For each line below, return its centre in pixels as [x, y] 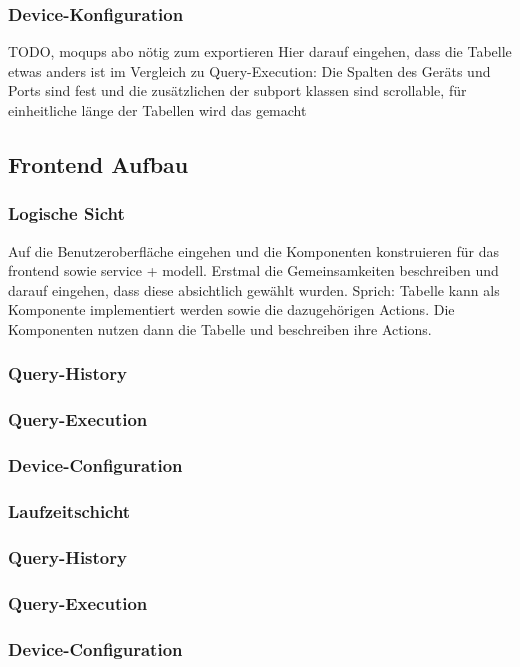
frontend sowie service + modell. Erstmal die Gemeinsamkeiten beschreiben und [253, 270]
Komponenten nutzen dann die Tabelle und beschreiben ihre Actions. [220, 328]
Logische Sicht [66, 213]
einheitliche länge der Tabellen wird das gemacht [157, 110]
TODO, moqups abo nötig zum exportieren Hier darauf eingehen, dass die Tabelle [260, 51]
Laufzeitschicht [69, 511]
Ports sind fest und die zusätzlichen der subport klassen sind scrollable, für [237, 90]
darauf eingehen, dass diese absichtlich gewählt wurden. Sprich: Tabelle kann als [254, 289]
